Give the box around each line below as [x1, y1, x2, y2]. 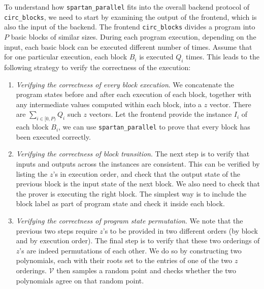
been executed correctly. [16, 131, 91, 142]
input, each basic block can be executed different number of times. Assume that [4, 41, 252, 52]
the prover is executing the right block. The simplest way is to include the [16, 188, 247, 199]
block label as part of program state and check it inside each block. [16, 198, 225, 209]
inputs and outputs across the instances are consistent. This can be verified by [16, 158, 260, 169]
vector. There [209, 99, 251, 109]
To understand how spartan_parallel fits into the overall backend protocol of [4, 2, 250, 12]
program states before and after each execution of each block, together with [16, 89, 251, 100]
